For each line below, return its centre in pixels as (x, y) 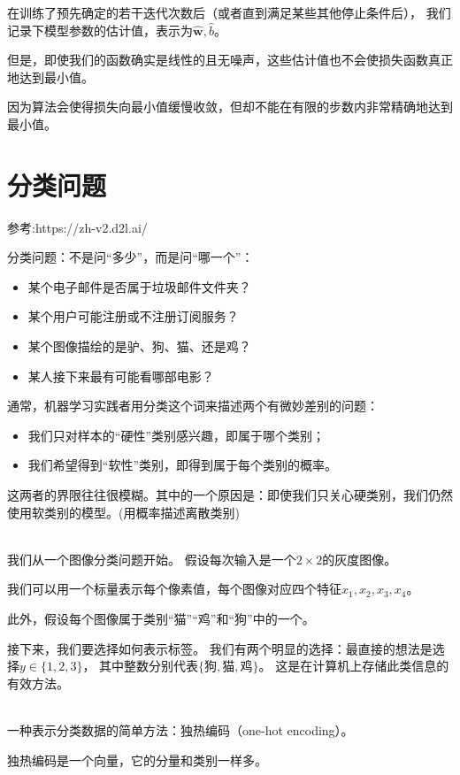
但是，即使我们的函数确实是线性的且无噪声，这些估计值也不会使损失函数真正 (230, 60)
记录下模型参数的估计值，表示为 (100, 30)
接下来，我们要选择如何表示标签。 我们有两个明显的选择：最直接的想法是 (220, 648)
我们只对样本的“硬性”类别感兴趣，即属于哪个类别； (176, 435)
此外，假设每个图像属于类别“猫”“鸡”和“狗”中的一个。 (161, 618)
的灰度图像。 (360, 559)
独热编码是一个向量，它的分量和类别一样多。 (137, 760)
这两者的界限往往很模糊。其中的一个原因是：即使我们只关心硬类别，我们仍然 (230, 495)
